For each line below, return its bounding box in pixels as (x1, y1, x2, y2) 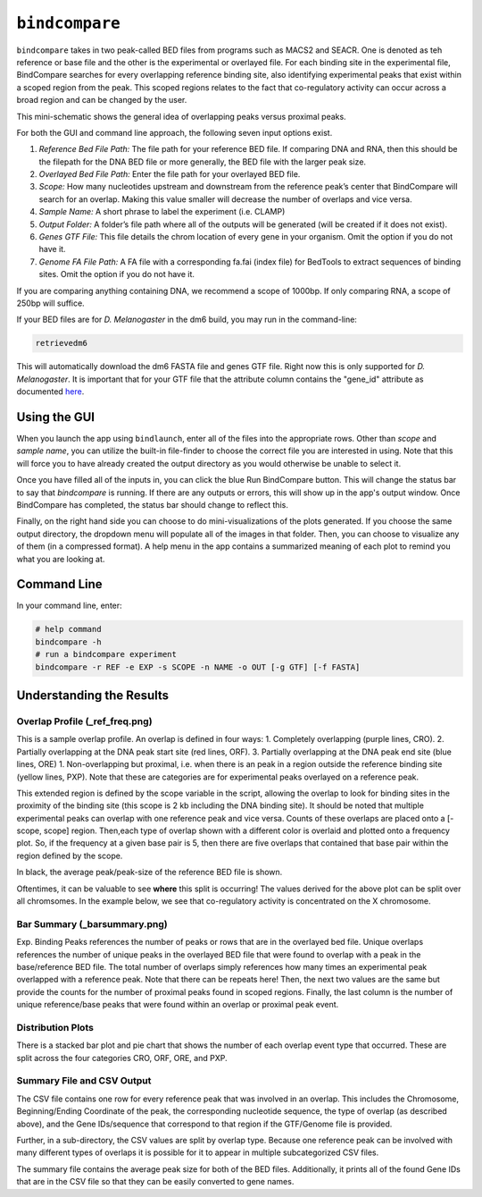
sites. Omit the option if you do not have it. (38, 269, 195, 280)
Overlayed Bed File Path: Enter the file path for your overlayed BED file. (38, 169, 301, 180)
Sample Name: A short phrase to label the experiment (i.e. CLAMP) (38, 207, 286, 217)
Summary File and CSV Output (16, 1075, 152, 1087)
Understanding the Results (16, 688, 170, 703)
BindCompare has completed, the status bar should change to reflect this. (16, 499, 289, 510)
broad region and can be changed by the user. (16, 95, 187, 105)
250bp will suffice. (16, 298, 85, 308)
